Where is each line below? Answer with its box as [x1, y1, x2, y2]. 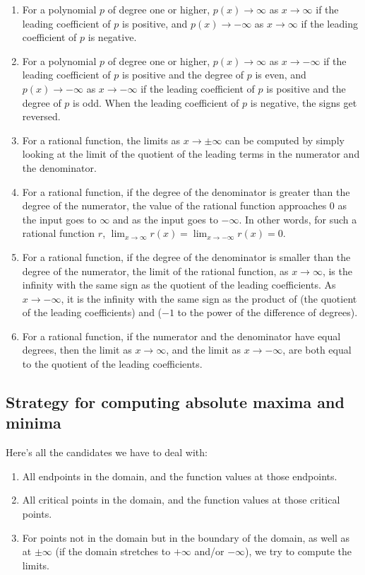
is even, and [255, 67, 306, 82]
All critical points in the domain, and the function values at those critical [22, 492, 340, 507]
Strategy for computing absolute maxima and [6, 391, 345, 413]
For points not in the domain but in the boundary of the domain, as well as [22, 530, 350, 545]
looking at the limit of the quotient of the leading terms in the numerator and [22, 146, 360, 161]
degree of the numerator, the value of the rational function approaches [22, 198, 327, 213]
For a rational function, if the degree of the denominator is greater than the [22, 184, 350, 199]
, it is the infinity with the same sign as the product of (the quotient [61, 291, 357, 306]
